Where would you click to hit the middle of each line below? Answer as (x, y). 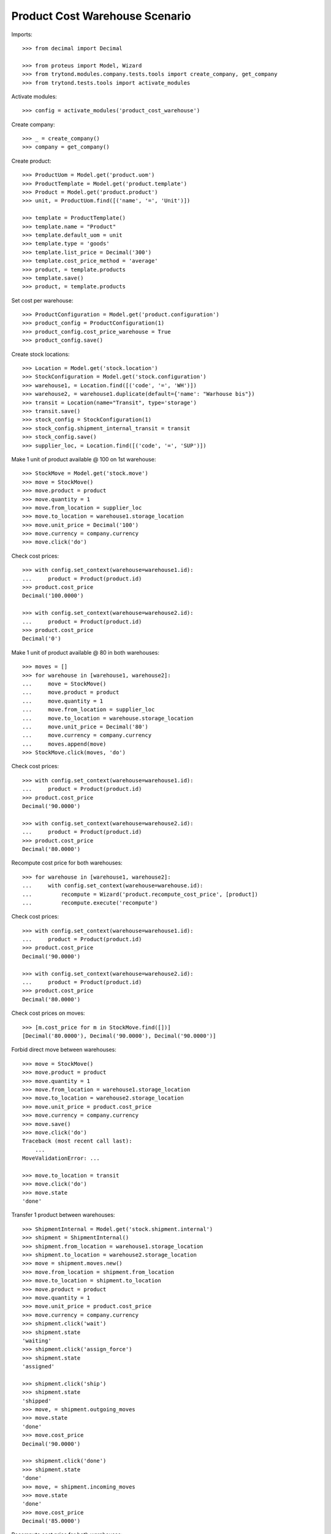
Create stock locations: (40, 354)
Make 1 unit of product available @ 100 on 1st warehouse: (84, 459)
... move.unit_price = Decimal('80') (85, 727)
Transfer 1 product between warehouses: (63, 1215)
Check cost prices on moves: (48, 1013)
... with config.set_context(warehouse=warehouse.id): (113, 886)
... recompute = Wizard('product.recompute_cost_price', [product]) (140, 894)
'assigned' (39, 1366)
